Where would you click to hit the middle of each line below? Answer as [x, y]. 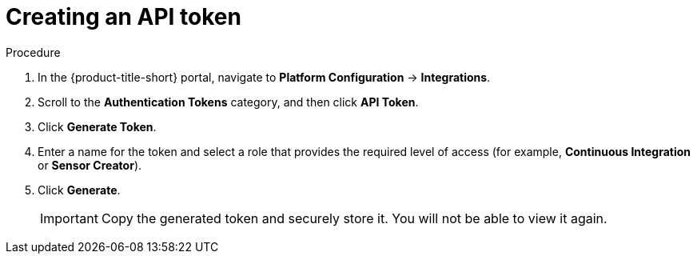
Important [69, 218]
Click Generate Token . [97, 126]
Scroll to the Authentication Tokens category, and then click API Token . [228, 102]
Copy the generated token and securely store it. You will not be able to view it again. [354, 218]
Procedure [33, 52]
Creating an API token [123, 17]
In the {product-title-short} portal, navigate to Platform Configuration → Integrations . [264, 77]
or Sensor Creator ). [90, 165]
